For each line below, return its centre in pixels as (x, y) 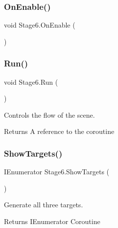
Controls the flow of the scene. (49, 114)
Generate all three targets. (44, 205)
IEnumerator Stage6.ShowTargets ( (57, 172)
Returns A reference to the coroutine (59, 131)
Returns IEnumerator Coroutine (52, 221)
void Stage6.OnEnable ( (40, 25)
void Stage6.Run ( (31, 81)
